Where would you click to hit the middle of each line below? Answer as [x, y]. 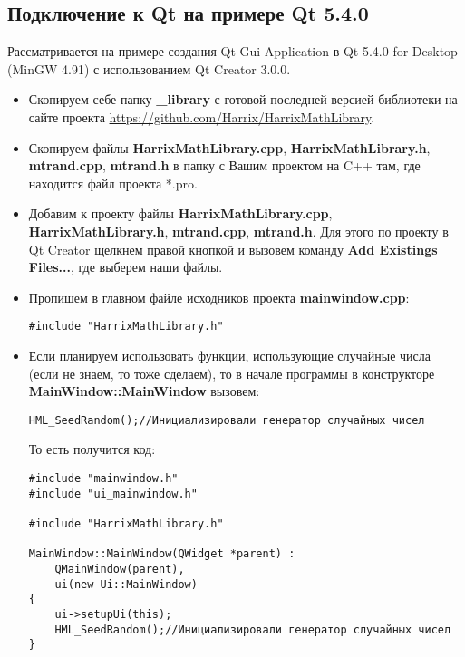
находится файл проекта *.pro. [113, 183]
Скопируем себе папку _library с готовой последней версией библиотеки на [243, 99]
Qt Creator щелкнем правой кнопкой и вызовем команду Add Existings [233, 249]
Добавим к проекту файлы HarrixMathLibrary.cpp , [180, 213]
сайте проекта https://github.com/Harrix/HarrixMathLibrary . [202, 116]
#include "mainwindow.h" [103, 479]
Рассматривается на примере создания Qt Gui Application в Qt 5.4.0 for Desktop [232, 51]
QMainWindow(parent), [120, 569]
